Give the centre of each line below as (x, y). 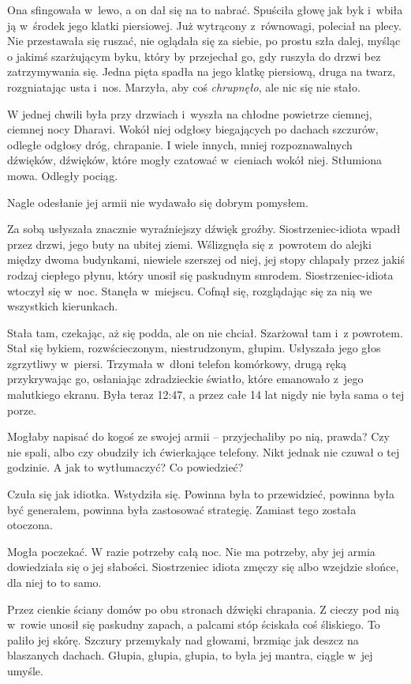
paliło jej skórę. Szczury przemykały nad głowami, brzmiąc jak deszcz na (183, 639)
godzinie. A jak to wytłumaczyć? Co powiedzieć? (125, 467)
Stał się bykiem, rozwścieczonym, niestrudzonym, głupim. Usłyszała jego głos (194, 348)
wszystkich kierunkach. (63, 306)
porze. (22, 410)
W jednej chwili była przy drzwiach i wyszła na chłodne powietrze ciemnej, (190, 113)
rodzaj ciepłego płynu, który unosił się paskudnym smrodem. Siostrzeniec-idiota (200, 274)
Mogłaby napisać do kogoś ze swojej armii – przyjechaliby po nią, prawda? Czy (198, 436)
